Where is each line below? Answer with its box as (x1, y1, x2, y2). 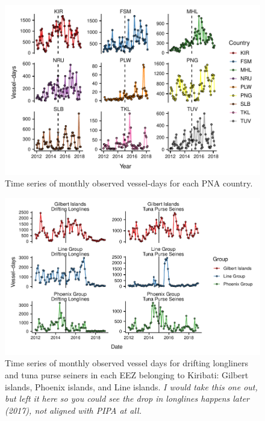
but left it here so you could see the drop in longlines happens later (5, 392, 249, 405)
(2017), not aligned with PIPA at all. (5, 404, 142, 416)
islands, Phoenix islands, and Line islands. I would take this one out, (5, 380, 258, 393)
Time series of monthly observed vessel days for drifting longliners (5, 357, 248, 369)
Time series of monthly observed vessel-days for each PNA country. (5, 177, 253, 189)
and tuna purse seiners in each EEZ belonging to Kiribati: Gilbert (5, 368, 249, 381)
